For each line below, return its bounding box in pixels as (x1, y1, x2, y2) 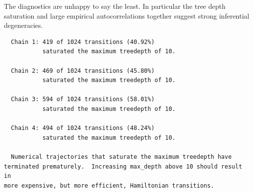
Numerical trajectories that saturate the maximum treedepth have (11, 153, 232, 160)
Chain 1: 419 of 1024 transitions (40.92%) (11, 38, 155, 45)
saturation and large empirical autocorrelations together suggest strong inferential (4, 10, 250, 21)
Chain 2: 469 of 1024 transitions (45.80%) (11, 67, 155, 74)
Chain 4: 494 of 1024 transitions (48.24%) (11, 125, 155, 132)
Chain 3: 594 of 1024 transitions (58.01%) (11, 96, 155, 103)
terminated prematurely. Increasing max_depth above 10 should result (4, 163, 242, 170)
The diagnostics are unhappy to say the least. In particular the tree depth (4, 1, 226, 11)
